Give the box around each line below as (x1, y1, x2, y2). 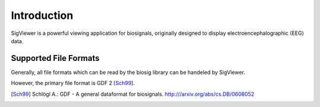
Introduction (11, 9, 73, 22)
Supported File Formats (11, 53, 100, 63)
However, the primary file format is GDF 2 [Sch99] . (11, 80, 135, 87)
